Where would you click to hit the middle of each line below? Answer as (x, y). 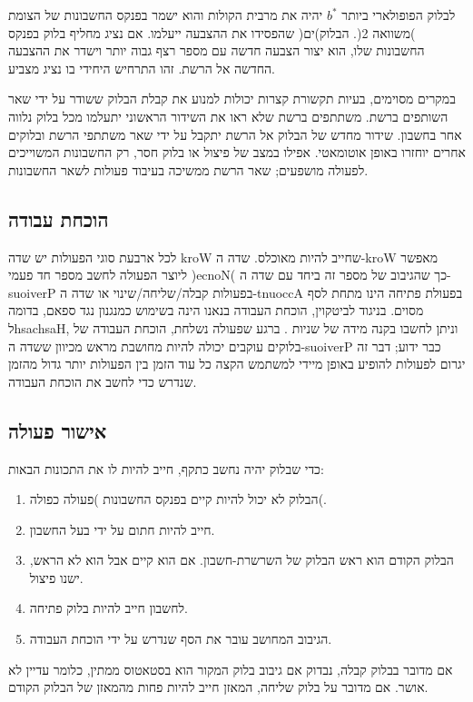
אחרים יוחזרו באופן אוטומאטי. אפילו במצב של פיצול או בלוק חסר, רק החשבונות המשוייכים (237, 152)
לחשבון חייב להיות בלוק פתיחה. (109, 608)
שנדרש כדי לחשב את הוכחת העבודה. (103, 381)
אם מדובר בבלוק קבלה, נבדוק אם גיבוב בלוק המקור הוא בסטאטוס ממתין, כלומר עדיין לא (231, 669)
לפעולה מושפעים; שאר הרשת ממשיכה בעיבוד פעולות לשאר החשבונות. (188, 169)
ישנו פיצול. (56, 577)
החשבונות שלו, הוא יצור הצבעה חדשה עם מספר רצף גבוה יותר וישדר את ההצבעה (217, 50)
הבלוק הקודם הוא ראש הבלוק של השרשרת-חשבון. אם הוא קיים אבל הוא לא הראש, (241, 560)
